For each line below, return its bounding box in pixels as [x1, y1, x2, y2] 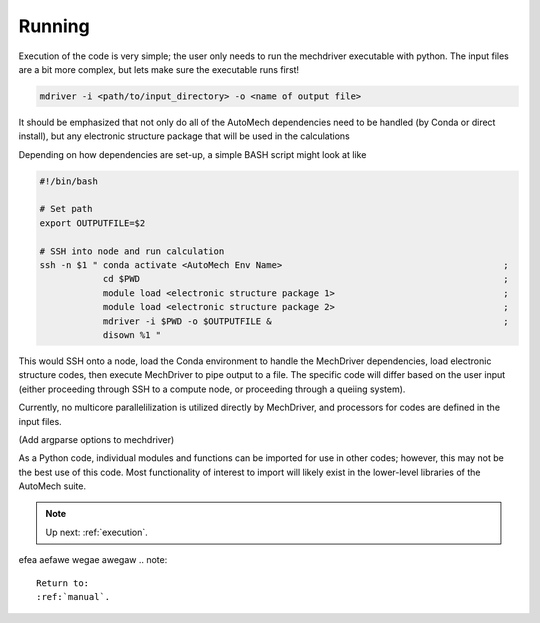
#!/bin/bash [39, 175, 99, 187]
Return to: [36, 577, 90, 589]
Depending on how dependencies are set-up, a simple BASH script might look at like [18, 148, 367, 160]
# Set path [39, 203, 93, 215]
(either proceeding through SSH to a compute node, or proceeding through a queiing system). [18, 383, 406, 395]
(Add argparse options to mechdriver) [18, 433, 175, 445]
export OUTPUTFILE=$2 [39, 217, 146, 229]
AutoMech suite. [18, 480, 87, 492]
